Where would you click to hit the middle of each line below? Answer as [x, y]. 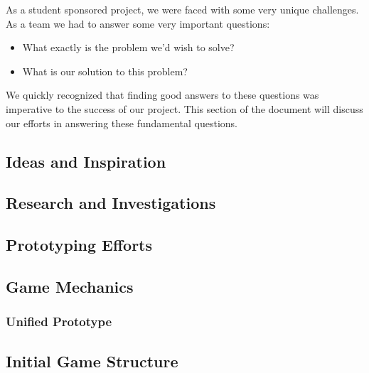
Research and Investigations [111, 203]
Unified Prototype [59, 321]
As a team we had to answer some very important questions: [138, 23]
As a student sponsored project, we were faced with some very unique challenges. [182, 9]
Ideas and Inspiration [86, 161]
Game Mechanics [70, 286]
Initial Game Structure [92, 361]
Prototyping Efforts [79, 245]
